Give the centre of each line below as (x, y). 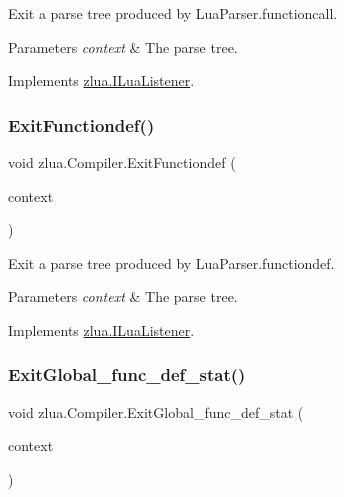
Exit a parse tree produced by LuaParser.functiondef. (171, 262)
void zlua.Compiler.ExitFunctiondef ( (122, 162)
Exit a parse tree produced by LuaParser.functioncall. (173, 13)
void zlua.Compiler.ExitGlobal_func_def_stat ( (156, 411)
